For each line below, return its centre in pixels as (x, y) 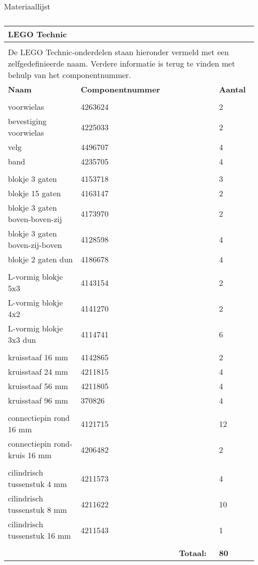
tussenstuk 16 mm (39, 535)
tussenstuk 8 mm (37, 510)
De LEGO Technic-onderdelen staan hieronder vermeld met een (119, 52)
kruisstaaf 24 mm (38, 371)
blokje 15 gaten (34, 193)
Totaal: (193, 553)
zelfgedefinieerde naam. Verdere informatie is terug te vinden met (122, 63)
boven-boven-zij (35, 219)
